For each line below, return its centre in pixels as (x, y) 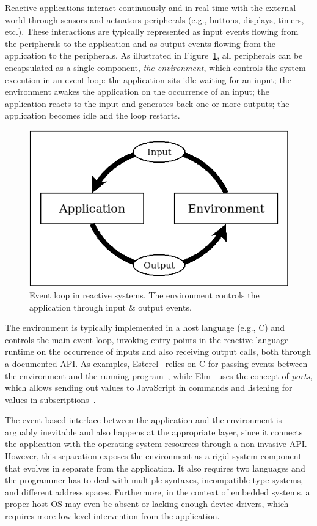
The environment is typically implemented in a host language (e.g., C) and (145, 328)
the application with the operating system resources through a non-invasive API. (156, 444)
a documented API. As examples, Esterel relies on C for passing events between (156, 363)
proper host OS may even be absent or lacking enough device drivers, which (147, 504)
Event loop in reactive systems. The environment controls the (144, 294)
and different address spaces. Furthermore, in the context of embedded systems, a (158, 491)
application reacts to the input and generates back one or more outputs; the (147, 103)
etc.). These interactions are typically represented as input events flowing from (152, 31)
